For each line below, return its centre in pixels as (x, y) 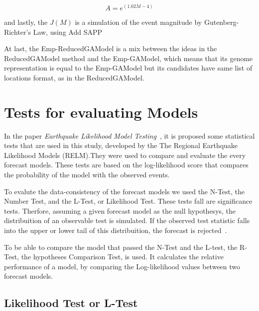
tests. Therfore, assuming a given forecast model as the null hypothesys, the (120, 210)
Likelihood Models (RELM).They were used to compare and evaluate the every (125, 155)
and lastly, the (26, 22)
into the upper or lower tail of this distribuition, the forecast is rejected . (116, 230)
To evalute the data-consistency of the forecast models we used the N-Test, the (125, 191)
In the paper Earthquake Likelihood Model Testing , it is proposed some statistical (129, 135)
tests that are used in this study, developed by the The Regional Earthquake (121, 145)
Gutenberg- (221, 22)
